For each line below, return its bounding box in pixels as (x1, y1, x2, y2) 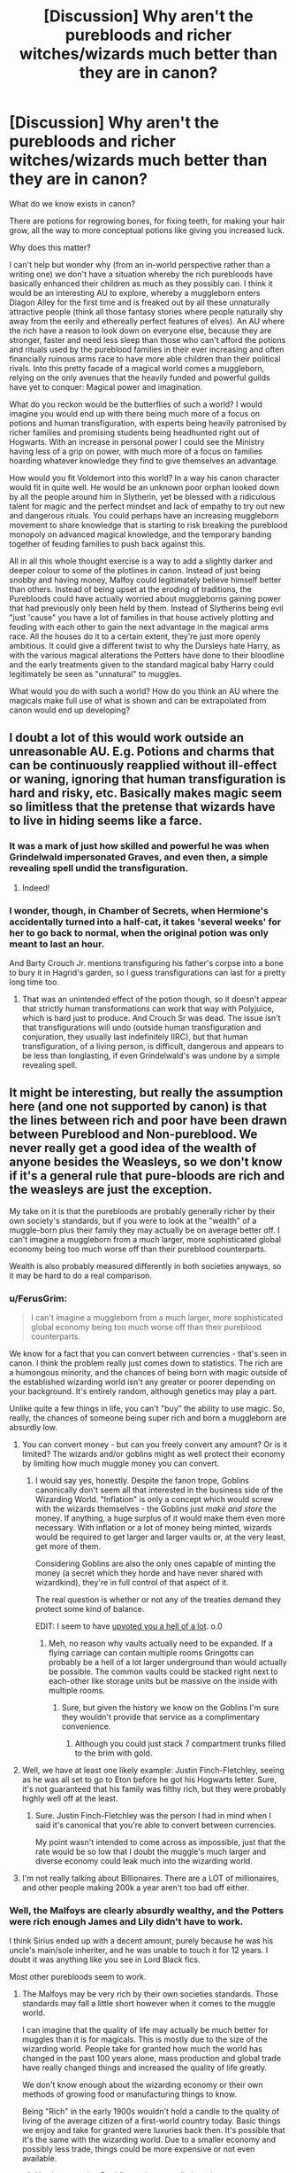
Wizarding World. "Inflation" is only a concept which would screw (34, 1494, 274, 1505)
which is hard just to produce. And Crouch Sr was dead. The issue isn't (21, 1012, 281, 1023)
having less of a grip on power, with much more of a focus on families (9, 446, 263, 456)
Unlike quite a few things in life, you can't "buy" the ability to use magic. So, (9, 1403, 285, 1414)
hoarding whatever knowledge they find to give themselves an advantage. (9, 455, 279, 466)
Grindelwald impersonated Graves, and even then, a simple (9, 851, 269, 863)
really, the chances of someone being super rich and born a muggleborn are (9, 1413, 287, 1423)
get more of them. (34, 1541, 102, 1552)
